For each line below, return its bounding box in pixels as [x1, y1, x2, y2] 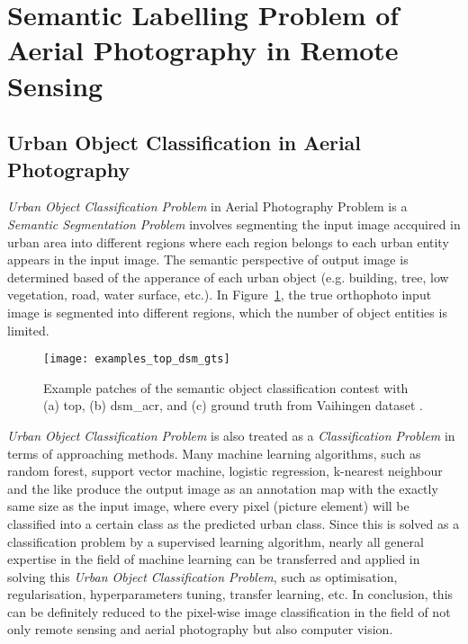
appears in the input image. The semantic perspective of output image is [7, 250, 409, 269]
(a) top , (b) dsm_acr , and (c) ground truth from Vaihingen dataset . [43, 396, 423, 415]
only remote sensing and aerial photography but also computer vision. [7, 620, 393, 639]
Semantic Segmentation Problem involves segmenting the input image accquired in [7, 214, 461, 233]
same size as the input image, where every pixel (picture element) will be [7, 496, 409, 515]
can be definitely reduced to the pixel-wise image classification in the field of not [7, 602, 451, 621]
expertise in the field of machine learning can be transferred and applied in [7, 550, 420, 568]
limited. [7, 320, 49, 339]
